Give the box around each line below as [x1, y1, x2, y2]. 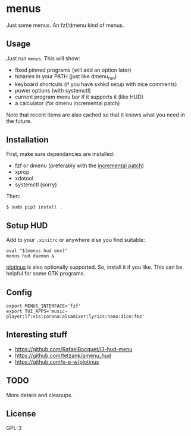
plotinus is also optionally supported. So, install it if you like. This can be [6, 263, 183, 271]
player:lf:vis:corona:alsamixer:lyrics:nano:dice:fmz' [6, 313, 145, 320]
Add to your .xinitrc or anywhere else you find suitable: [6, 237, 145, 244]
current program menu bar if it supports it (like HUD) [14, 93, 144, 100]
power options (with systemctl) [14, 87, 91, 94]
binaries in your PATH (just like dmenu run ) [14, 72, 117, 81]
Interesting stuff [6, 330, 68, 340]
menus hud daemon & [6, 253, 55, 259]
